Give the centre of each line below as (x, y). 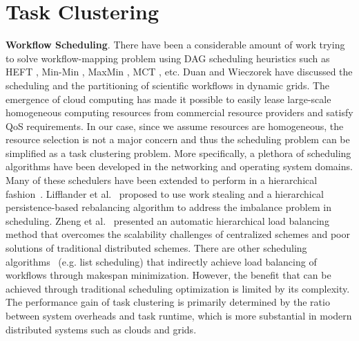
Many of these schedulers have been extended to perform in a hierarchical (162, 180)
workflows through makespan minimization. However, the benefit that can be (168, 275)
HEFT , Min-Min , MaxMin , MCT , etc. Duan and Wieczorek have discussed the (179, 72)
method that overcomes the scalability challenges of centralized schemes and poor (178, 234)
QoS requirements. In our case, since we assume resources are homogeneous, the (175, 126)
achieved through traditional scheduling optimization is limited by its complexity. (178, 288)
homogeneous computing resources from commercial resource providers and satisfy (179, 112)
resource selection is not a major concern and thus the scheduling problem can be (178, 139)
